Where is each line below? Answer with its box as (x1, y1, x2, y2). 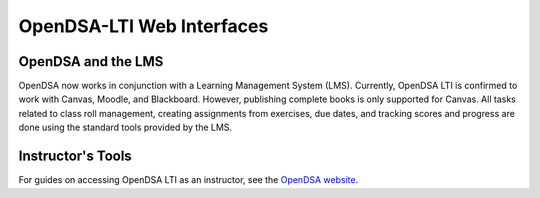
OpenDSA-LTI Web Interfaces (18, 15, 269, 37)
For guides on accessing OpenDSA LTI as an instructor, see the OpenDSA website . (18, 174, 359, 186)
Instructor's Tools (18, 148, 132, 165)
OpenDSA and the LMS (18, 53, 164, 70)
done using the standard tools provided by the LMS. (18, 121, 233, 134)
